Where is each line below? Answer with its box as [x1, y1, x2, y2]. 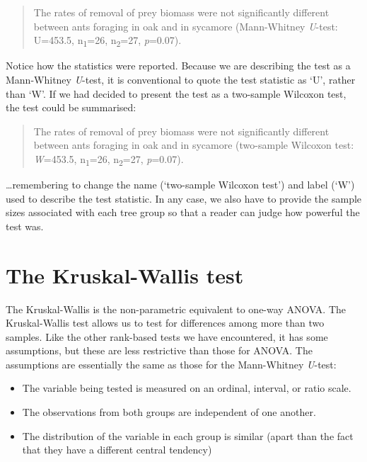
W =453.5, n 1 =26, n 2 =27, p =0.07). [33, 151, 184, 168]
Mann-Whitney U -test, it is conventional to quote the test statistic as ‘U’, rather [6, 72, 356, 86]
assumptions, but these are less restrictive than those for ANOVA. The [6, 343, 313, 358]
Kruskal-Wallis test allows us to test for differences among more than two [6, 315, 325, 330]
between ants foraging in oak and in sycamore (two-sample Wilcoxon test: [33, 137, 354, 152]
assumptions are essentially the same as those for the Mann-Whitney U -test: [6, 356, 337, 371]
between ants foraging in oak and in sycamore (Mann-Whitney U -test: [33, 18, 338, 33]
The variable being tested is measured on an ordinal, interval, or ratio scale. [22, 381, 351, 395]
